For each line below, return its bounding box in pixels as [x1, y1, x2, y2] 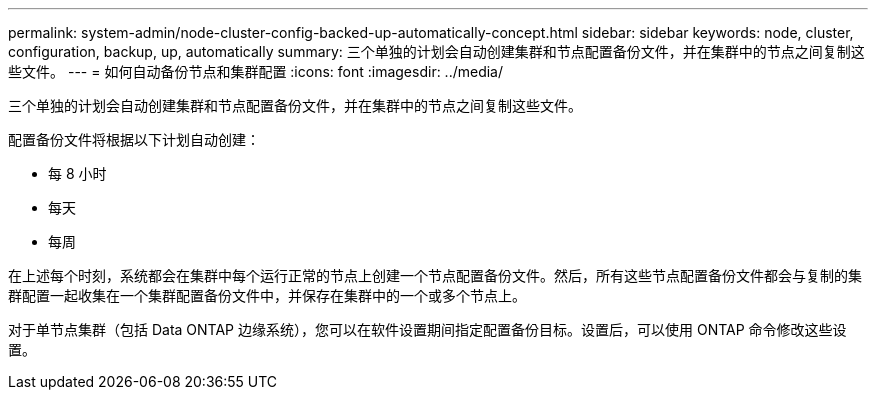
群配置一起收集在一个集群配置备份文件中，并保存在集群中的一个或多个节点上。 [8, 287, 526, 304]
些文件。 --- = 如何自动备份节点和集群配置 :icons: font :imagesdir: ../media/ [8, 63, 504, 80]
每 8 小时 [48, 165, 107, 182]
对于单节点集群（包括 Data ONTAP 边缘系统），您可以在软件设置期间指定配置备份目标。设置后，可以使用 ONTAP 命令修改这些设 [8, 321, 847, 338]
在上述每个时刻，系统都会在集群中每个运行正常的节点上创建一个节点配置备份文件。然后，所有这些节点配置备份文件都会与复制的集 [8, 267, 862, 284]
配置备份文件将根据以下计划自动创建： [8, 131, 260, 148]
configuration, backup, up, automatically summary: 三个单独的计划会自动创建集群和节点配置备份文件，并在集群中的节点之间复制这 [8, 43, 865, 60]
